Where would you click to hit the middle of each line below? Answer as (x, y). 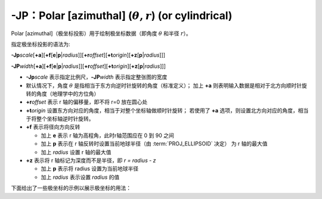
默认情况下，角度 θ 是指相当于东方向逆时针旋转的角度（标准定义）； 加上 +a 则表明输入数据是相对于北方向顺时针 (164, 85)
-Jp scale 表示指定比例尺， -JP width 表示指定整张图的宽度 (97, 77)
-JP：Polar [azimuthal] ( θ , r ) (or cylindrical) (122, 15)
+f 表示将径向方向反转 (53, 127)
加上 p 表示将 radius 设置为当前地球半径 (90, 169)
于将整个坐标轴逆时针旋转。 (60, 119)
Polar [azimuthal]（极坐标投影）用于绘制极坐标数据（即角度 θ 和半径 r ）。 (101, 33)
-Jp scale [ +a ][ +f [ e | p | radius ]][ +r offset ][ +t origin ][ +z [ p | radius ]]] (88, 55)
